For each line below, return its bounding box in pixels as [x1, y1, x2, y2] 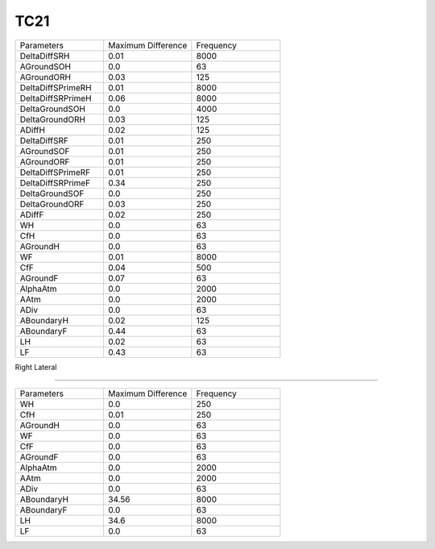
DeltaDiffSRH [19, 50, 70, 61]
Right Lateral [14, 362, 57, 372]
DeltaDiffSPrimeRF [19, 166, 91, 177]
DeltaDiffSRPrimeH [19, 93, 92, 104]
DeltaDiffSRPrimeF [19, 177, 91, 189]
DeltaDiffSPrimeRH [19, 81, 92, 93]
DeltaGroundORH [19, 114, 86, 125]
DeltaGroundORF [19, 198, 85, 210]
